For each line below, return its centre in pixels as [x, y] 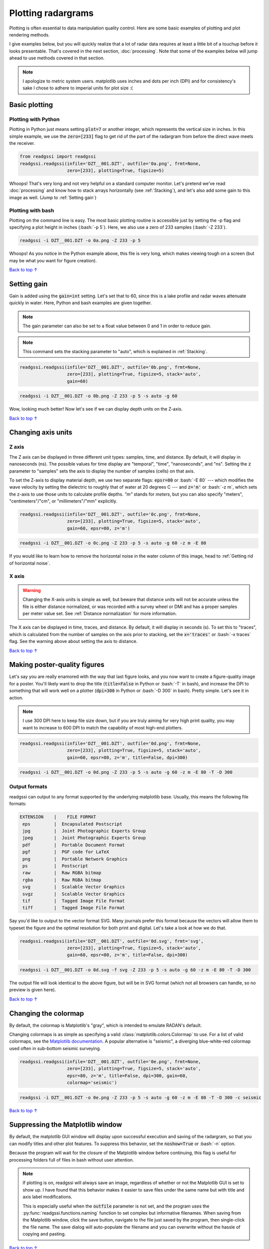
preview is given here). [33, 990]
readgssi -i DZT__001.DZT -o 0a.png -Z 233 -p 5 [80, 241]
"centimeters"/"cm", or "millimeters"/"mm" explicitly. [63, 501]
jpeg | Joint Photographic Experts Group [84, 838]
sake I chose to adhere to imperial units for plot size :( [78, 88]
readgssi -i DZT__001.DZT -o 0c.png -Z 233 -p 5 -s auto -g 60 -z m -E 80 [113, 543]
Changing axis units [41, 432]
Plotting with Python [34, 119]
